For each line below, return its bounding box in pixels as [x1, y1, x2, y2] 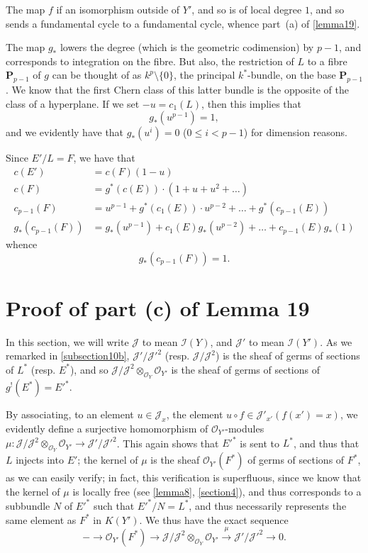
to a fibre [307, 53, 347, 68]
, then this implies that [201, 96, 302, 111]
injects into [16, 452, 64, 467]
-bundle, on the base [247, 67, 336, 82]
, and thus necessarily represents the [189, 498, 347, 513]
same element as [6, 512, 77, 527]
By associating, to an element [6, 407, 134, 422]
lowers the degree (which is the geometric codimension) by [60, 40, 314, 55]
